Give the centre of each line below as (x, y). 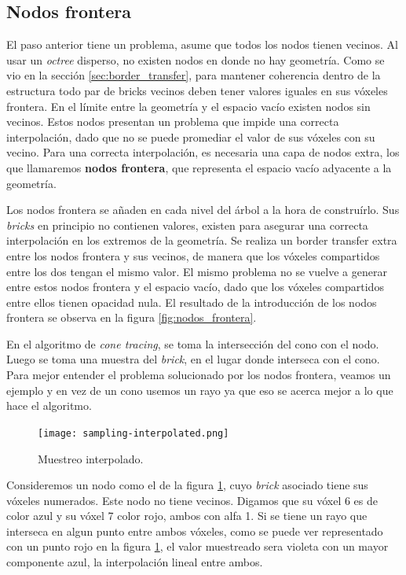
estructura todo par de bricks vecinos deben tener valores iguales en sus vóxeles (197, 90)
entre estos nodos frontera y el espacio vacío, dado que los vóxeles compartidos (195, 287)
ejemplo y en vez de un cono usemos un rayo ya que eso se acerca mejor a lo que (200, 390)
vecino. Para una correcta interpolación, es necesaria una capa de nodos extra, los (203, 152)
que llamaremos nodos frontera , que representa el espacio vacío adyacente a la (199, 167)
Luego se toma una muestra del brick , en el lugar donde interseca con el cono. (193, 359)
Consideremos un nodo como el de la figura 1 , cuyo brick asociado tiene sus (187, 485)
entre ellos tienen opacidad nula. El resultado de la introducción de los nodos (192, 302)
